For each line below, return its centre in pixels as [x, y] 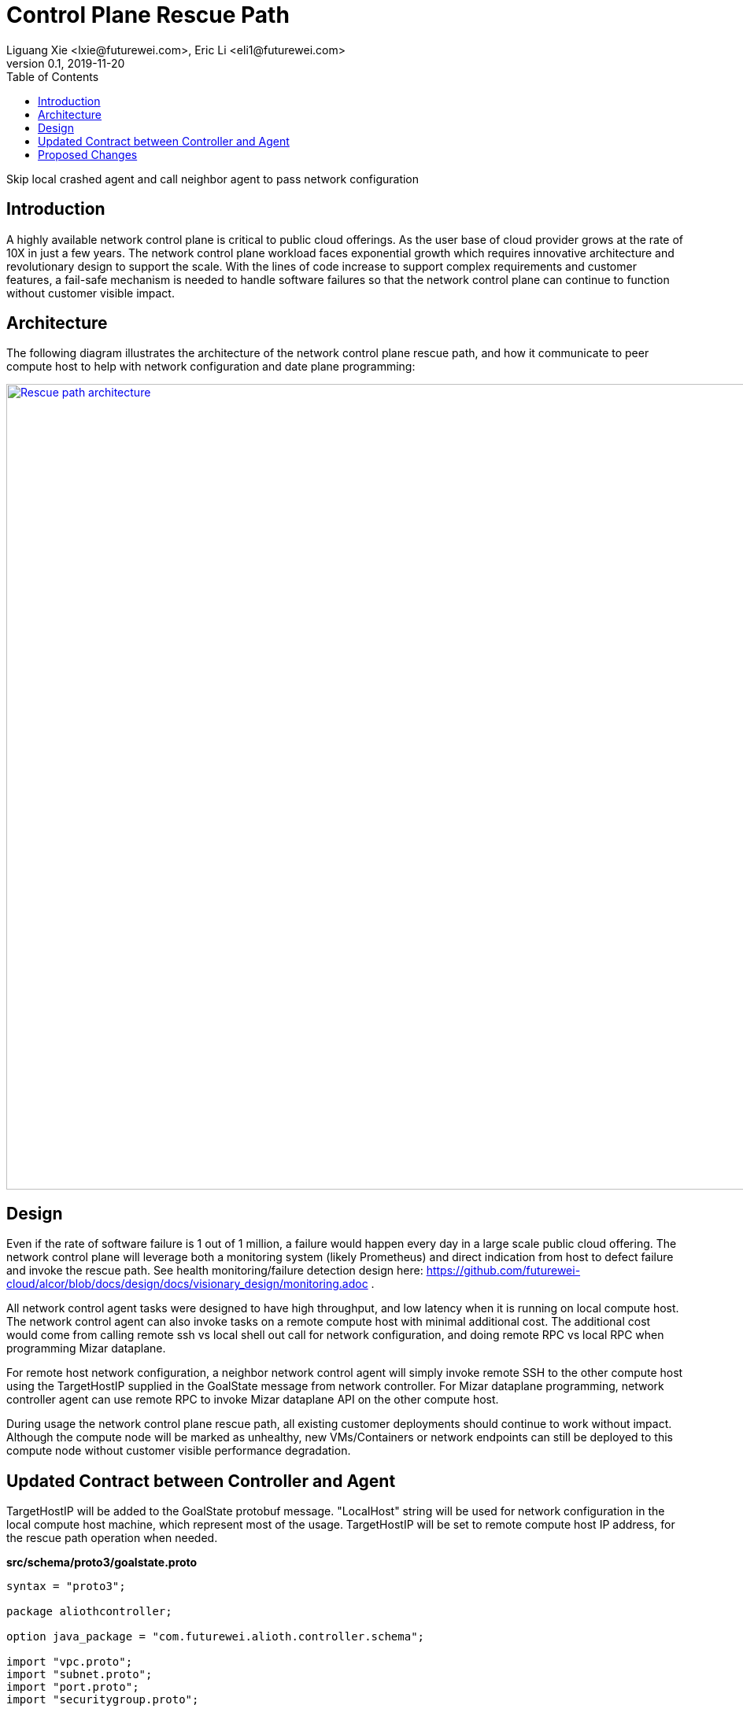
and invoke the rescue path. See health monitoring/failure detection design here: [215, 1271]
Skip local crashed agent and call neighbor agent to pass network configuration [213, 179]
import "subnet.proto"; [79, 1675]
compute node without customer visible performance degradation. [179, 1451]
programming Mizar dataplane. [86, 1349]
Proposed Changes [88, 154]
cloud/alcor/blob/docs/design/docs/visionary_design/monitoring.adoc [187, 1284]
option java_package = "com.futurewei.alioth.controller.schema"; [216, 1637]
